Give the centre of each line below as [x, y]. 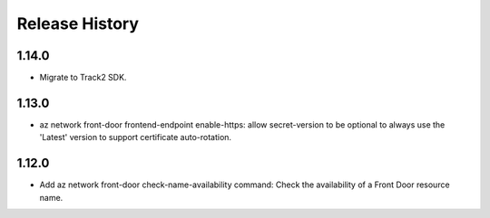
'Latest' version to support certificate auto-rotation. [135, 137]
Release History [78, 24]
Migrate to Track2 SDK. [83, 78]
